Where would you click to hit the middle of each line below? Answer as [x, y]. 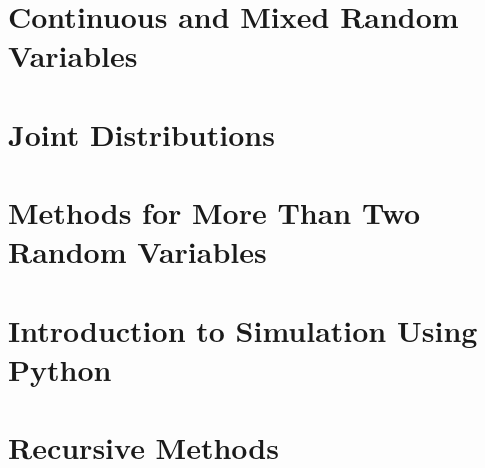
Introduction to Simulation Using [243, 329]
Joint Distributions [141, 133]
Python [60, 368]
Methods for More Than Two [214, 212]
